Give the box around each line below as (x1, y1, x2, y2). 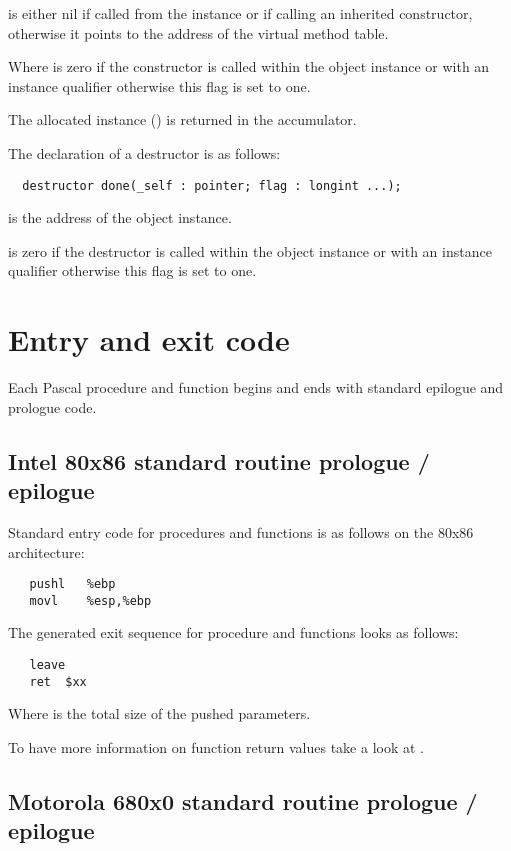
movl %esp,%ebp (29, 593, 152, 608)
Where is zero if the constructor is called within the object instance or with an (8, 56, 490, 77)
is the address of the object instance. (8, 207, 232, 228)
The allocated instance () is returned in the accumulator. (8, 109, 357, 130)
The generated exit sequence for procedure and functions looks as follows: (8, 622, 459, 643)
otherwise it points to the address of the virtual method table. (8, 22, 389, 43)
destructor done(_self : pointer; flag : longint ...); (22, 178, 402, 193)
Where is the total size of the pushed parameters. (8, 703, 311, 724)
